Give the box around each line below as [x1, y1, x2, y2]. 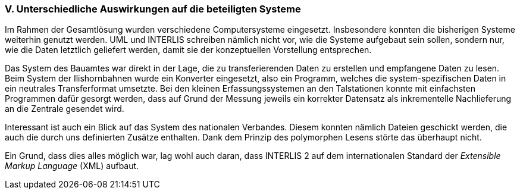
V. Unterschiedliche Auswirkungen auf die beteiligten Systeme [5, 3, 301, 15]
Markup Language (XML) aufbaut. [5, 161, 139, 171]
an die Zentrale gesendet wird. [5, 104, 124, 114]
